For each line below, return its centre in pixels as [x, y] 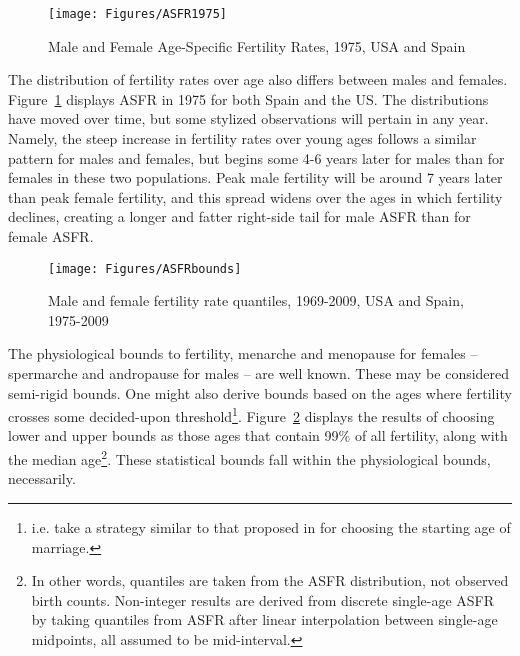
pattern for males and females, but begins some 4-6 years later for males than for [256, 157]
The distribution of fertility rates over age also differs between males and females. [258, 79]
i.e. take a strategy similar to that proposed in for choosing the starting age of [271, 526]
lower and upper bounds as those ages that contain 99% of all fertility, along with [258, 435]
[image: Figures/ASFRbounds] [145, 268]
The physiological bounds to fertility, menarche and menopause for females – [243, 353]
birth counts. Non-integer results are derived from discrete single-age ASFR [263, 599]
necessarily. [42, 478]
